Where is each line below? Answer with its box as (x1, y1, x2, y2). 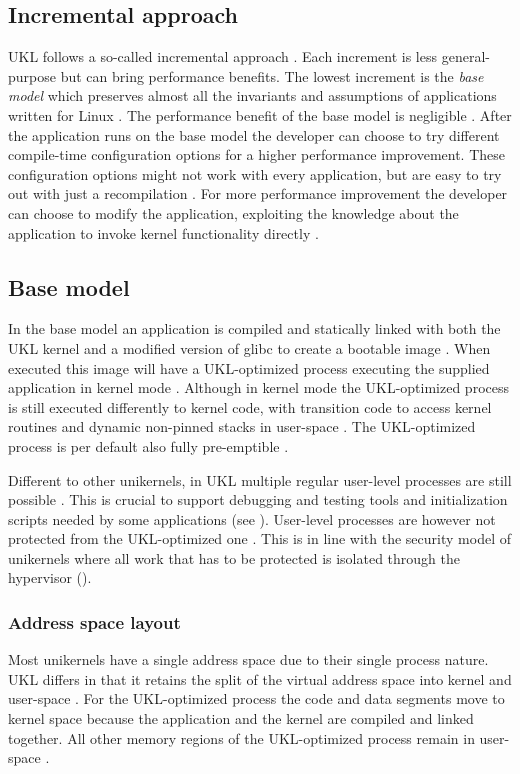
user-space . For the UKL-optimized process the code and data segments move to (8, 688, 505, 709)
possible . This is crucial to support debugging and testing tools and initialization (8, 489, 508, 510)
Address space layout (8, 609, 181, 634)
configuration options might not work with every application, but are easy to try (8, 163, 502, 184)
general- (441, 46, 490, 67)
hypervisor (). (8, 567, 92, 588)
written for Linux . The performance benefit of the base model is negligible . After (8, 104, 512, 125)
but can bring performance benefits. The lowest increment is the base (60, 65, 484, 86)
